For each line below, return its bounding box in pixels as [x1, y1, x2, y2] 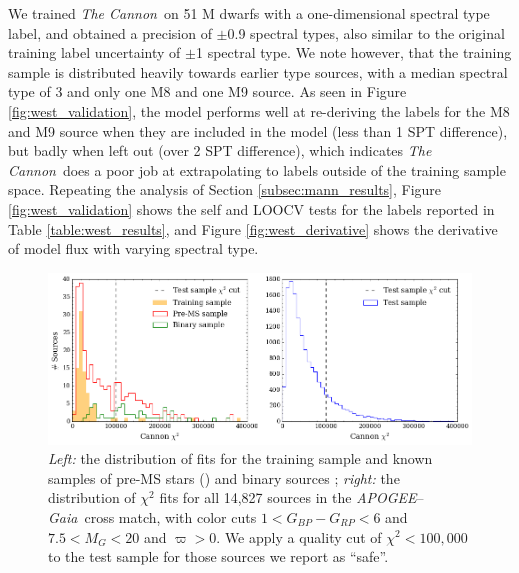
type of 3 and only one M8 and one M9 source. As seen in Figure [8, 81, 407, 102]
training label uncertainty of [8, 42, 181, 63]
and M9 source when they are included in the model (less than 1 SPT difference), [8, 120, 508, 141]
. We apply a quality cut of [216, 526, 382, 547]
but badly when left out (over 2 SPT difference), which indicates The [8, 140, 432, 161]
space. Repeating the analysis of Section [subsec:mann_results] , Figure [8, 179, 442, 200]
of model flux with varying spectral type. [8, 238, 259, 259]
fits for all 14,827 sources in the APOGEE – [159, 487, 424, 508]
